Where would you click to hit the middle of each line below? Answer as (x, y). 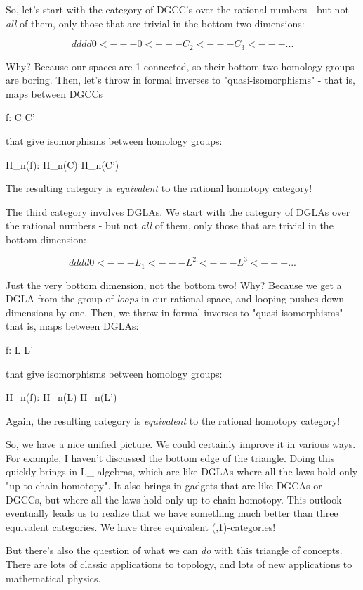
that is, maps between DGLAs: (72, 326)
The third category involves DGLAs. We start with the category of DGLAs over (178, 211)
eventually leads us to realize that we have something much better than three (172, 513)
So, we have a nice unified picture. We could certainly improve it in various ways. (181, 444)
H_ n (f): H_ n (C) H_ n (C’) (62, 164)
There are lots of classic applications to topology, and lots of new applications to (179, 564)
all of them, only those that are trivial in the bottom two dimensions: (155, 23)
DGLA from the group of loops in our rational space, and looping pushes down (175, 299)
